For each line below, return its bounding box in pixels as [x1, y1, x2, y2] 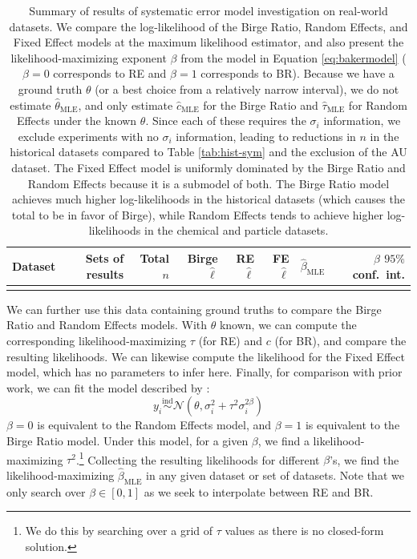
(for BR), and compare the [274, 332, 407, 349]
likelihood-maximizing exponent [10, 49, 167, 66]
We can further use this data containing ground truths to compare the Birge [6, 300, 382, 317]
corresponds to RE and [53, 65, 167, 82]
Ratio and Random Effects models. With [6, 316, 208, 333]
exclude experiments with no [18, 127, 159, 144]
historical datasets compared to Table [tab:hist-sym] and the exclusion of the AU [10, 143, 407, 160]
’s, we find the [330, 451, 399, 468]
